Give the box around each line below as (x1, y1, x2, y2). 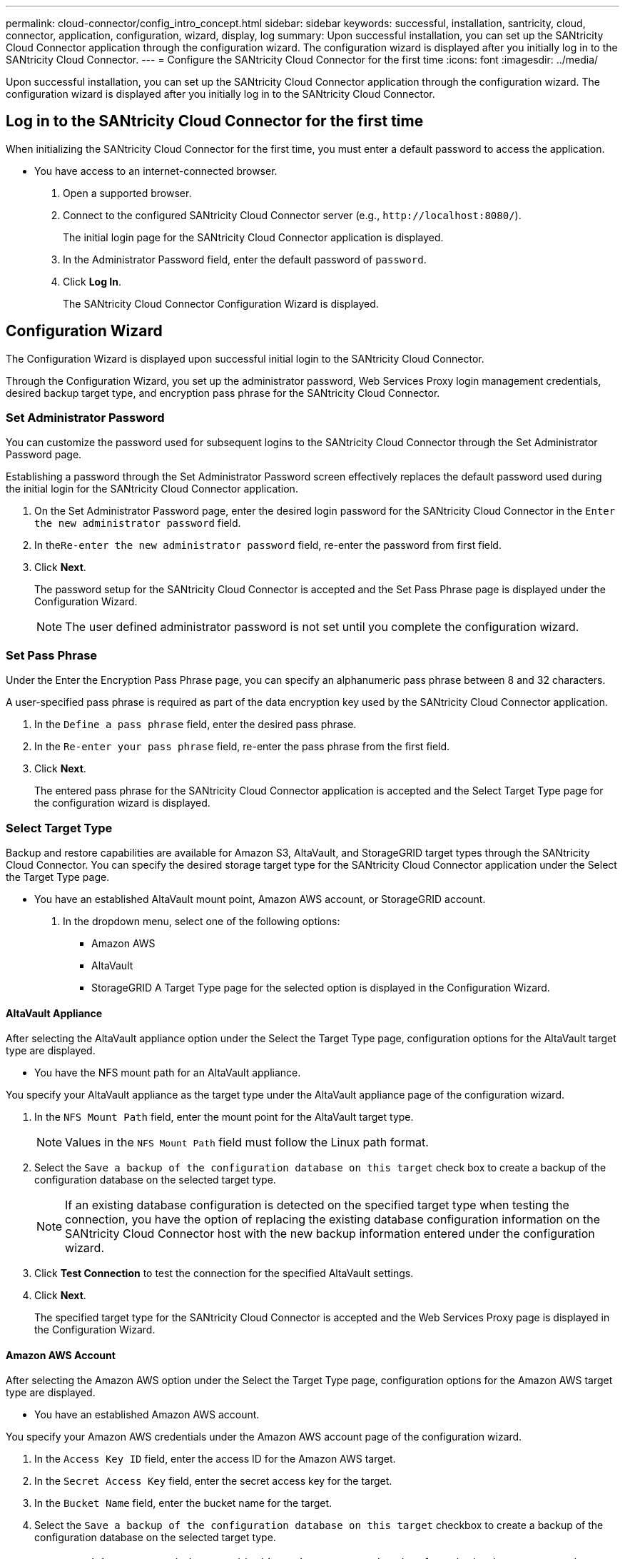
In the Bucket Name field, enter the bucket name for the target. (34, 1497, 332, 1510)
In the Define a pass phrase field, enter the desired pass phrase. (34, 718, 357, 731)
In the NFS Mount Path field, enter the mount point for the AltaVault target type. (34, 1111, 414, 1124)
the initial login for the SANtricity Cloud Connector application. (6, 483, 298, 495)
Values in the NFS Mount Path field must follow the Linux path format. (65, 1135, 429, 1150)
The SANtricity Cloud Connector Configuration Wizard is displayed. (63, 297, 379, 310)
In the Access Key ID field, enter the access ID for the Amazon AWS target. (34, 1453, 396, 1465)
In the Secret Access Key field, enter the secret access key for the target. (34, 1475, 392, 1488)
